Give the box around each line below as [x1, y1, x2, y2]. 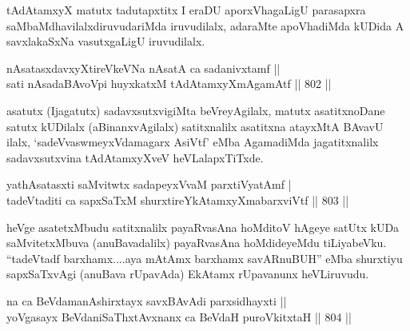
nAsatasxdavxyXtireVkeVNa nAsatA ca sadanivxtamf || [6, 59, 281, 76]
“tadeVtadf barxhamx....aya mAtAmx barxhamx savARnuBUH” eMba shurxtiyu [6, 249, 403, 266]
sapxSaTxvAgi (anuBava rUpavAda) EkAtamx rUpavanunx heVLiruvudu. [6, 265, 369, 282]
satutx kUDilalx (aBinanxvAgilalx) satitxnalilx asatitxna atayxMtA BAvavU [6, 118, 384, 134]
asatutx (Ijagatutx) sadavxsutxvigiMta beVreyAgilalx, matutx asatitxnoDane [6, 102, 385, 118]
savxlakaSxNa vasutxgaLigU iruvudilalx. [6, 33, 205, 50]
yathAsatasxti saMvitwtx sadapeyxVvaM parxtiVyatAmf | [6, 176, 292, 193]
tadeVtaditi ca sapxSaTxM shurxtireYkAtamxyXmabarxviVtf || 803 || [6, 191, 349, 208]
